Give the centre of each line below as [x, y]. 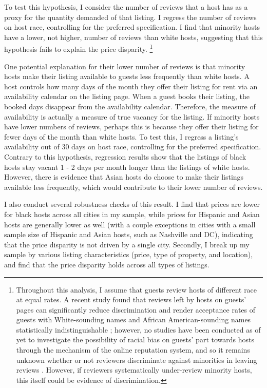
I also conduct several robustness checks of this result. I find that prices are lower [132, 204]
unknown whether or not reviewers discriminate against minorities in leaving [137, 360]
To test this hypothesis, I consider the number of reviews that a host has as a [126, 7]
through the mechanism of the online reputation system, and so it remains [133, 350]
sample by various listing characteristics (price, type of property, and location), [129, 254]
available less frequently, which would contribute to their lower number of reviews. [133, 187]
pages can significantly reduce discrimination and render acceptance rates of [136, 309]
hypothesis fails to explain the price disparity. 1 [79, 48]
